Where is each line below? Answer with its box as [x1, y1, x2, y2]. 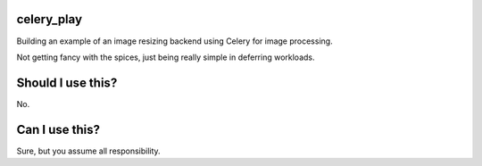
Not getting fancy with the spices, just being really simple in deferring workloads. [16, 52, 316, 62]
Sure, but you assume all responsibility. [16, 145, 161, 156]
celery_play [16, 12, 83, 27]
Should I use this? [16, 75, 118, 90]
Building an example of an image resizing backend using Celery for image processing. [16, 36, 334, 46]
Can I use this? [16, 121, 100, 137]
